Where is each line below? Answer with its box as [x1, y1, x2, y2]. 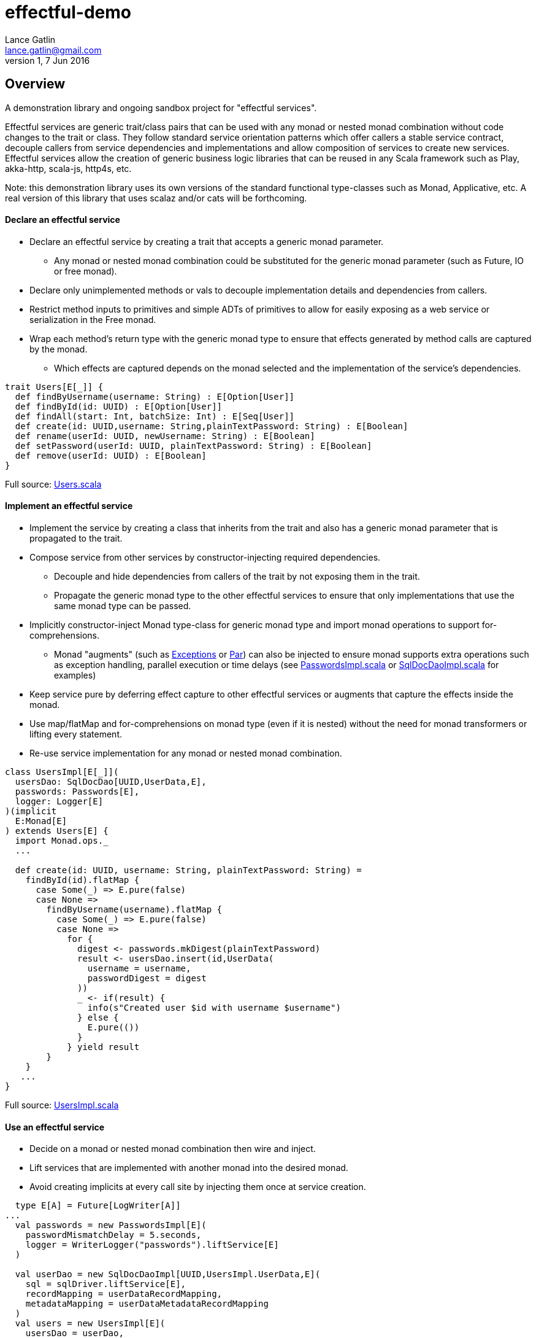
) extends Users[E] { [5, 826, 109, 836]
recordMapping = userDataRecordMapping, [25, 1289, 223, 1299]
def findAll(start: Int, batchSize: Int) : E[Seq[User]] [15, 411, 295, 421]
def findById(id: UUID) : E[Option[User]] [15, 401, 223, 411]
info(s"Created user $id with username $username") [87, 1003, 341, 1013]
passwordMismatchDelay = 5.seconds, [25, 1230, 202, 1240]
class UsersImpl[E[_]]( [5, 767, 119, 777]
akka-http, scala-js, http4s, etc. [5, 163, 132, 174]
